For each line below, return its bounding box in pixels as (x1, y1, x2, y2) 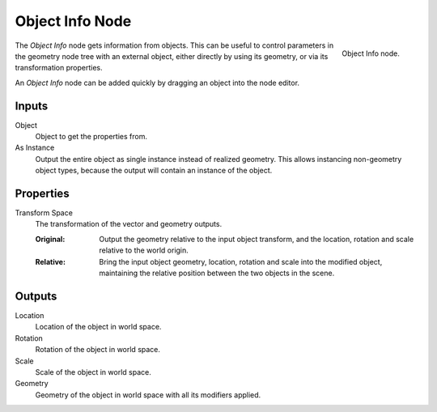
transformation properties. (15, 63, 103, 73)
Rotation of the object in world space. (35, 345, 161, 355)
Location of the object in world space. (35, 322, 162, 332)
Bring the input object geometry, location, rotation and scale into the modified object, (99, 257, 383, 266)
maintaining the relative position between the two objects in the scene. (99, 268, 335, 278)
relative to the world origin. (99, 245, 189, 255)
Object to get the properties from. (35, 132, 147, 142)
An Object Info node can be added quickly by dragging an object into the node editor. (15, 78, 299, 87)
